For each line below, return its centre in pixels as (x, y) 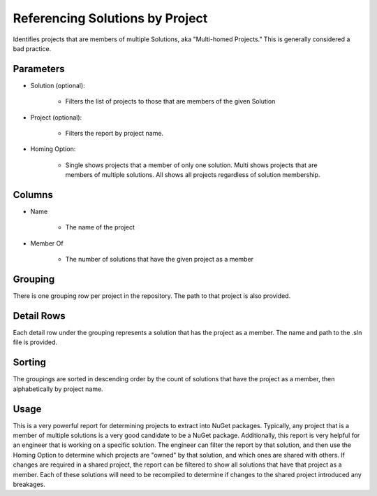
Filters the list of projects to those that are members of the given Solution (170, 101)
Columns (33, 195)
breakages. (29, 484)
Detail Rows (39, 316)
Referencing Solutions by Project (110, 18)
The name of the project (100, 227)
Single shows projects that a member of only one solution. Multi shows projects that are (191, 165)
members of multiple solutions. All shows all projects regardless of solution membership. (193, 175)
